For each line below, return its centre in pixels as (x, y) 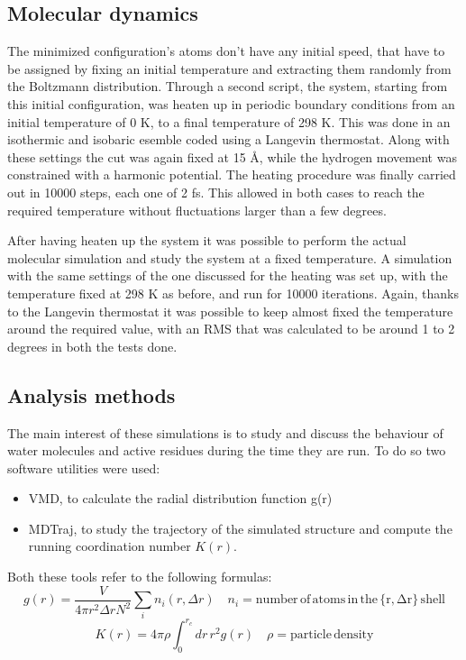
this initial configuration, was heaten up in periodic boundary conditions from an (231, 103)
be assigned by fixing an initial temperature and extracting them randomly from (229, 68)
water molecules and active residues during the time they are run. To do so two (227, 450)
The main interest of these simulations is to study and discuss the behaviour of (225, 432)
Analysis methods (91, 394)
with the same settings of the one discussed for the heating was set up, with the (228, 275)
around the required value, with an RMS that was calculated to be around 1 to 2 (231, 329)
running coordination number (110, 546)
